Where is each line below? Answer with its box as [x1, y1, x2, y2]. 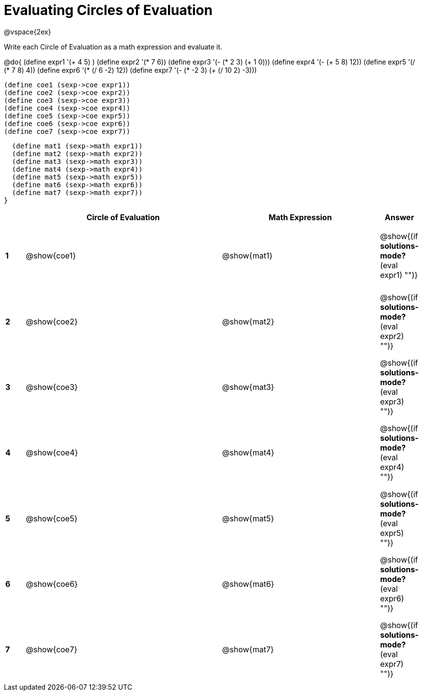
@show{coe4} [26, 448, 78, 458]
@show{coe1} [26, 251, 76, 261]
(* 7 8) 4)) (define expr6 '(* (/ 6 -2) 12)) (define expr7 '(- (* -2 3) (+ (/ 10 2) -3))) [4, 65, 257, 74]
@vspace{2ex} [4, 27, 51, 36]
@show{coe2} [26, 316, 78, 326]
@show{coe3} [26, 382, 78, 392]
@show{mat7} [222, 645, 274, 655]
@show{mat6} [222, 579, 274, 589]
